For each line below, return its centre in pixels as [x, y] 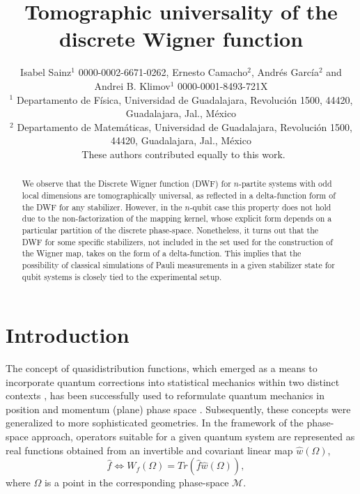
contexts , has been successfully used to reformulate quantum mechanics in [165, 395]
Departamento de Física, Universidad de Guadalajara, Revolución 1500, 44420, [185, 99]
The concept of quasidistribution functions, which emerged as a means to [162, 368]
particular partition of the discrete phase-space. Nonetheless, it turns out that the [170, 230]
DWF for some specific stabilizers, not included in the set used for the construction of [177, 241]
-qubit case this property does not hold [260, 207]
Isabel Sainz [46, 72]
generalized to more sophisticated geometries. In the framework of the [155, 423]
